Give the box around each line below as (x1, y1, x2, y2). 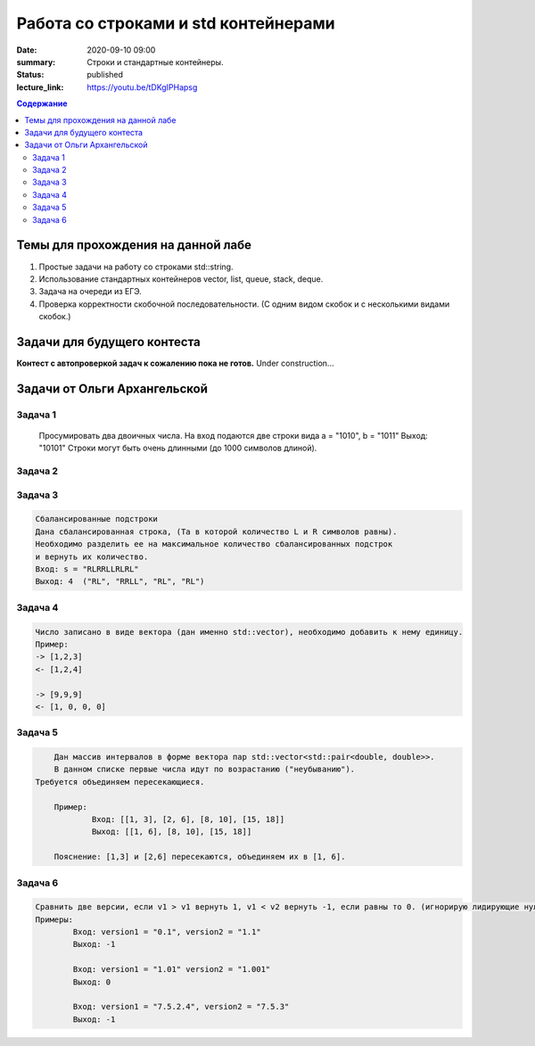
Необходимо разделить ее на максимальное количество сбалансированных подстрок (35, 539, 393, 549)
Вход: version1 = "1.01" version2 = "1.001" (72, 964, 271, 975)
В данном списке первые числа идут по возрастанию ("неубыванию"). (53, 764, 356, 775)
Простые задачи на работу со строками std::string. (38, 261, 234, 272)
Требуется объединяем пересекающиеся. (35, 777, 205, 787)
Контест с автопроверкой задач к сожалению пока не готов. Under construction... (16, 358, 334, 368)
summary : (16, 56, 56, 67)
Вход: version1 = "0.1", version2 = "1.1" (72, 927, 262, 937)
